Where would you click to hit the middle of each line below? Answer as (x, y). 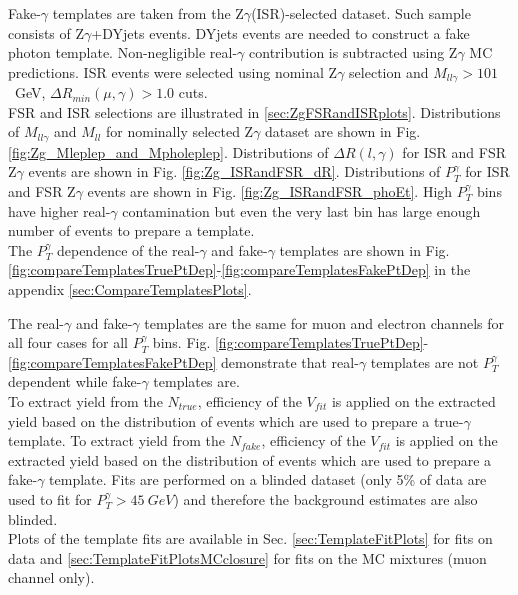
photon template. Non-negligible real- (123, 52)
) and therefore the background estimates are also (325, 498)
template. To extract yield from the (117, 440)
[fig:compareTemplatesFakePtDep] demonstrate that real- (183, 361)
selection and (389, 71)
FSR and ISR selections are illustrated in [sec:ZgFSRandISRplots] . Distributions (254, 111)
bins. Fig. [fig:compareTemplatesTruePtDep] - (290, 342)
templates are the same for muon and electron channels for (324, 322)
